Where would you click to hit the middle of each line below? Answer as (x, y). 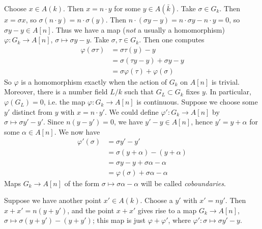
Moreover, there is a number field (56, 92)
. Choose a (156, 200)
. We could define (132, 111)
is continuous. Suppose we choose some (197, 102)
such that (139, 92)
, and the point (91, 210)
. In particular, (228, 92)
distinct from (32, 111)
